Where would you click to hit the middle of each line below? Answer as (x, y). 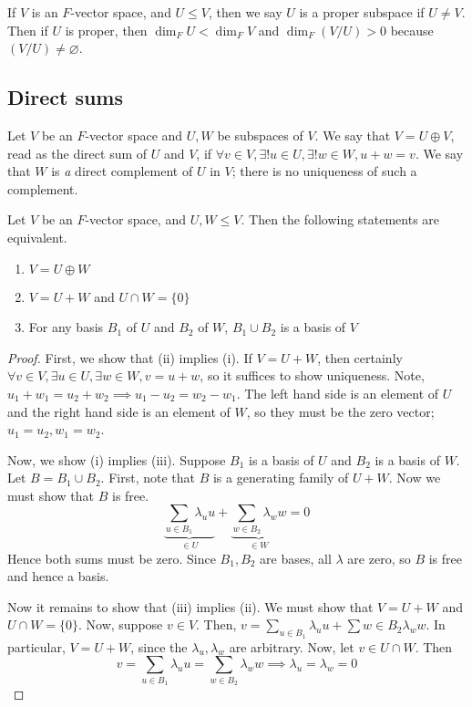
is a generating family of (281, 478)
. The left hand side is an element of (338, 393)
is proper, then (106, 30)
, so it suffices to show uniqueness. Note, (312, 375)
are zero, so (379, 558)
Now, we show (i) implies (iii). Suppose (117, 459)
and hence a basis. (58, 576)
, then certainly (360, 357)
